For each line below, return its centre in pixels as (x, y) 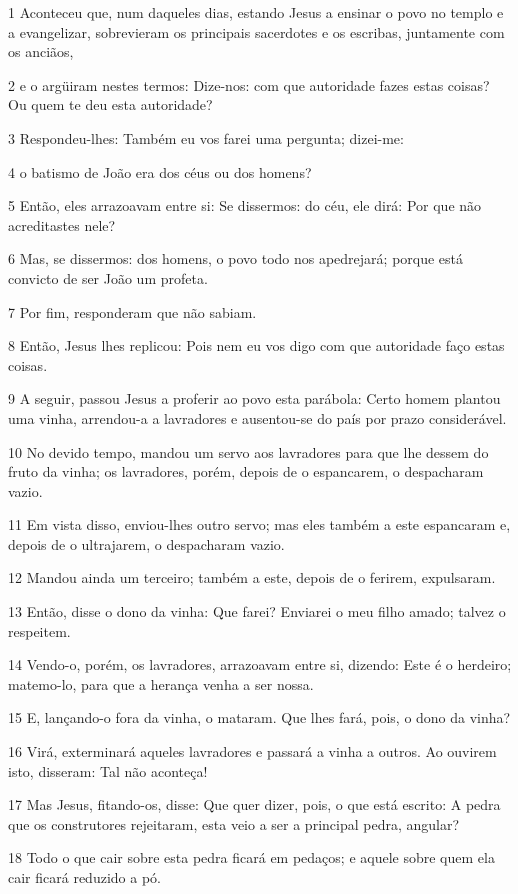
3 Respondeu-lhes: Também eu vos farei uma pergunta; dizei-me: (206, 137)
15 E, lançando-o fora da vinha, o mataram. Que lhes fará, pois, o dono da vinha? (259, 717)
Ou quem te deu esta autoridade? (110, 104)
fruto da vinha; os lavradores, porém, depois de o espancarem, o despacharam (246, 471)
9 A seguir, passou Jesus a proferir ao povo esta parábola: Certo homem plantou (254, 398)
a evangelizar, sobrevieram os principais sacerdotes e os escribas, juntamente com (256, 31)
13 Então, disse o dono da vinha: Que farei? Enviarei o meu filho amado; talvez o (257, 611)
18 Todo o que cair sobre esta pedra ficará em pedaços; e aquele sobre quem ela (251, 857)
